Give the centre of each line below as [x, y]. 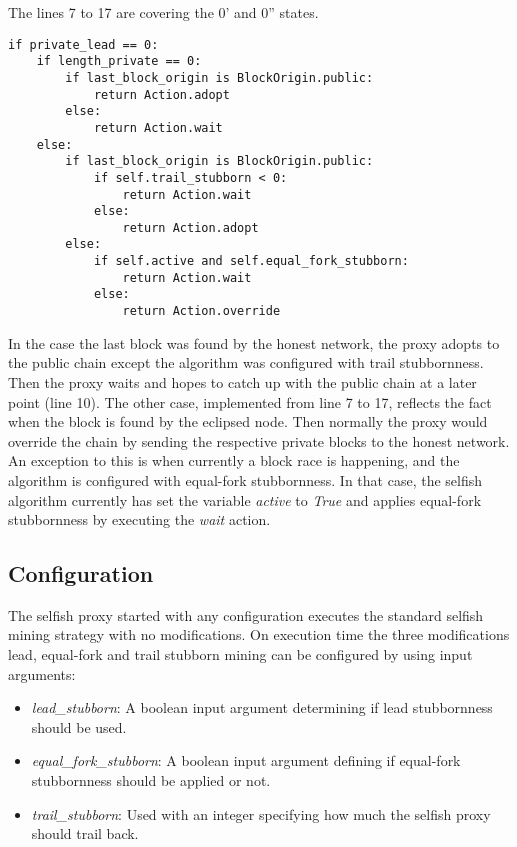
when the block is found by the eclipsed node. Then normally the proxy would [248, 421]
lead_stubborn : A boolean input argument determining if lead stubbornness [262, 707]
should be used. [79, 726]
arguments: [42, 673]
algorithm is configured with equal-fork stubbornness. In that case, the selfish [245, 479]
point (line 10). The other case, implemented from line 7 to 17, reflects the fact [250, 401]
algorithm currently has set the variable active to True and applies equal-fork [245, 499]
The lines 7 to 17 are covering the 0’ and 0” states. [163, 12]
